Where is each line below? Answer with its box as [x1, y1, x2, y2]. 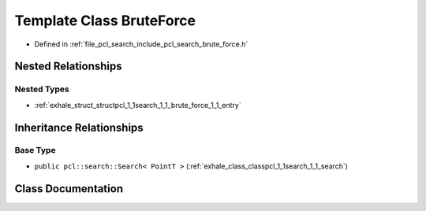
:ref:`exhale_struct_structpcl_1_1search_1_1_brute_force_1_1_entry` [34, 100, 241, 109]
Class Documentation [14, 182, 124, 195]
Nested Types [14, 83, 70, 94]
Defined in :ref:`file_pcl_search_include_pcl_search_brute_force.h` [34, 39, 248, 49]
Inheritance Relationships [14, 120, 144, 134]
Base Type [14, 145, 56, 156]
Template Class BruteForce [14, 12, 196, 29]
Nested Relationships [14, 60, 122, 73]
